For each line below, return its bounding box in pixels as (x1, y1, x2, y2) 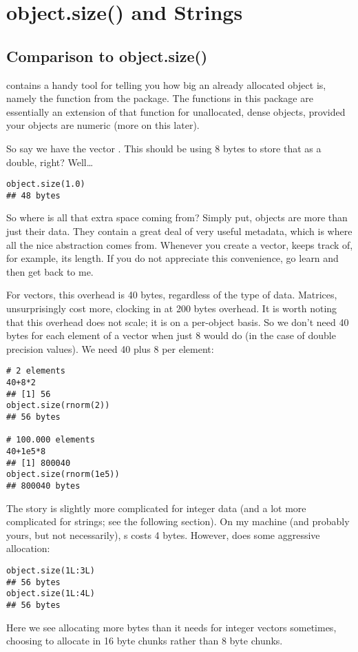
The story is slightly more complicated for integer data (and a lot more (6, 500, 306, 515)
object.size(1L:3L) (6, 565, 95, 575)
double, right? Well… (6, 154, 94, 169)
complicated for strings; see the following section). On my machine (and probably (6, 514, 350, 529)
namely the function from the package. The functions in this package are (6, 91, 313, 105)
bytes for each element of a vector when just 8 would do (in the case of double (6, 328, 336, 343)
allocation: (6, 541, 50, 556)
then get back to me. (6, 264, 94, 278)
